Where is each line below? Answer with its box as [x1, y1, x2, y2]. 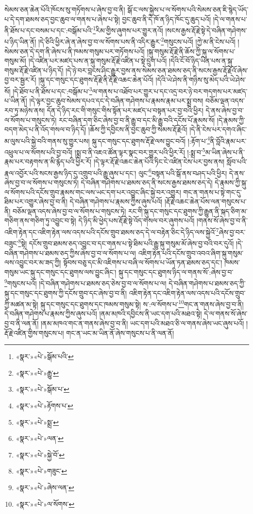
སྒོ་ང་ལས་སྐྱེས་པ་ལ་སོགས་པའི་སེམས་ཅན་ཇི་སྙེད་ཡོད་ [127, 4, 249, 14]
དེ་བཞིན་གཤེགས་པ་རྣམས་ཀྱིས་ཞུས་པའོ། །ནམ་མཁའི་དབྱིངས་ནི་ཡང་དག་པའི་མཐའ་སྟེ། [4, 308, 202, 319]
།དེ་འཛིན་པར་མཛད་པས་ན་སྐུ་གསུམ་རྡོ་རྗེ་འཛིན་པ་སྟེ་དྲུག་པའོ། [28, 56, 167, 66]
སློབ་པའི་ [226, 156, 247, 167]
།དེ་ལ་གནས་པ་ [213, 14, 247, 24]
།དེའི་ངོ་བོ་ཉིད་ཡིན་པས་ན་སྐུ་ [169, 56, 234, 66]
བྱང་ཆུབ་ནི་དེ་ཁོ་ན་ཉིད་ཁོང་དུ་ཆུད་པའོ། [122, 14, 211, 24]
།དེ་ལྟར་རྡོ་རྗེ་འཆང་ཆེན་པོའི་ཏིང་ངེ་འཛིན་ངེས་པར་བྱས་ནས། [93, 156, 225, 167]
